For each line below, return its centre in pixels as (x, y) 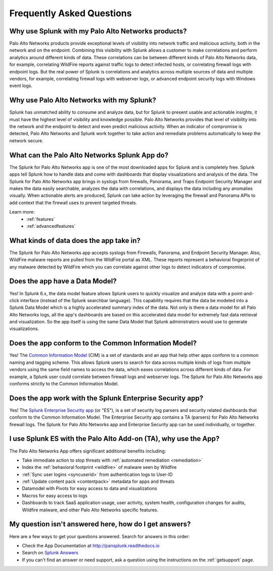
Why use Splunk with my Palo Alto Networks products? (98, 31)
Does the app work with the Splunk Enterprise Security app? (106, 398)
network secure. (26, 140)
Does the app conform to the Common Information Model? (103, 343)
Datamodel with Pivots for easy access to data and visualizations (89, 488)
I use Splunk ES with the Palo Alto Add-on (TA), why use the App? (115, 439)
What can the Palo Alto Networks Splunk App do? (89, 155)
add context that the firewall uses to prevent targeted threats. (73, 202)
